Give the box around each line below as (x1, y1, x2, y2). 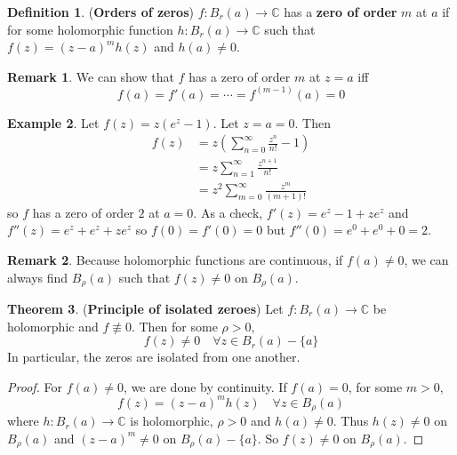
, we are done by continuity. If (124, 377, 287, 395)
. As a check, (193, 203, 263, 221)
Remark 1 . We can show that (7, 67, 174, 85)
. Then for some (131, 316, 218, 335)
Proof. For (7, 377, 63, 395)
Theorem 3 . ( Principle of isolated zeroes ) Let (7, 299, 284, 317)
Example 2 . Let (7, 113, 100, 132)
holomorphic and (7, 316, 99, 335)
